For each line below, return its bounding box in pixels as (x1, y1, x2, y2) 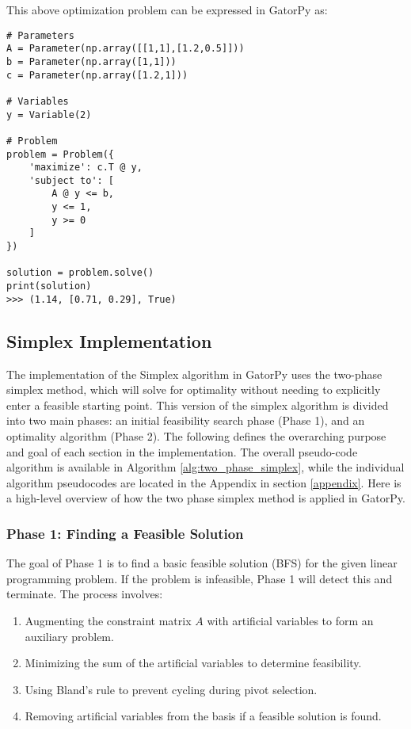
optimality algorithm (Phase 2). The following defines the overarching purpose (6, 427, 386, 444)
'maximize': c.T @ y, (29, 162, 143, 174)
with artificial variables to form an (207, 612, 374, 628)
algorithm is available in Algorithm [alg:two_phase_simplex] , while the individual (6, 459, 405, 475)
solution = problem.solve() (6, 267, 154, 279)
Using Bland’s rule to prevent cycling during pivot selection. (25, 681, 318, 697)
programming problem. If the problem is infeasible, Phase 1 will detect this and (6, 570, 393, 586)
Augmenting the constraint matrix (25, 612, 192, 628)
